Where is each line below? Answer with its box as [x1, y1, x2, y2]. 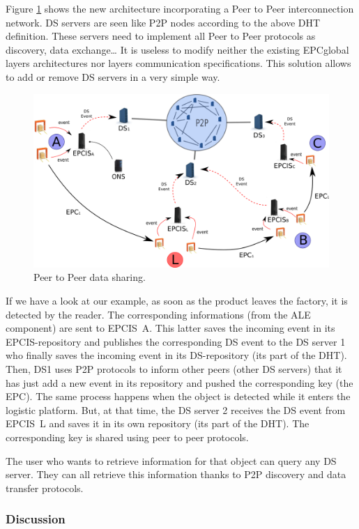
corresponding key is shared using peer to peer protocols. [6, 429, 249, 444]
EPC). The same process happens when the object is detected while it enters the [6, 389, 351, 404]
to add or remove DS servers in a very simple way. [6, 69, 220, 84]
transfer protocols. [6, 480, 84, 495]
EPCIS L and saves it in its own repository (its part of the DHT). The [6, 416, 310, 431]
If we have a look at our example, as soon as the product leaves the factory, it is [6, 293, 348, 308]
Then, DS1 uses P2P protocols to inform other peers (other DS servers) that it [6, 361, 342, 376]
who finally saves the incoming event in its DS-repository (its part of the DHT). [6, 348, 347, 362]
